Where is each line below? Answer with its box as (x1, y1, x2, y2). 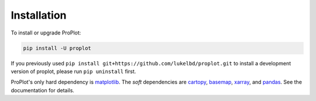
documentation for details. (11, 86, 74, 93)
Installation (11, 9, 67, 22)
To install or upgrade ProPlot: (11, 29, 81, 36)
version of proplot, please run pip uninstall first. (11, 68, 136, 75)
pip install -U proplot (23, 44, 92, 51)
